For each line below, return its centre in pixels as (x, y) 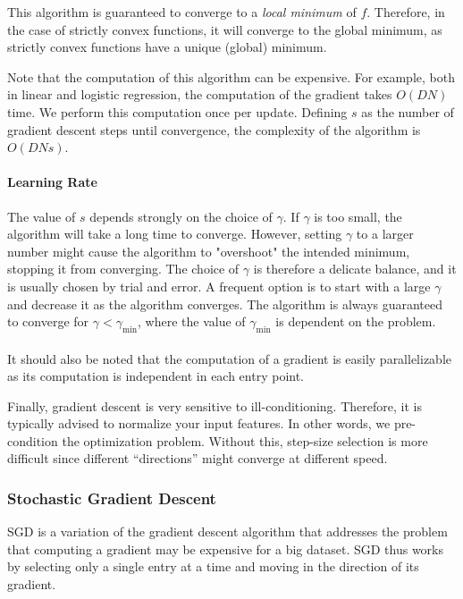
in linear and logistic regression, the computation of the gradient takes (200, 94)
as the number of (408, 111)
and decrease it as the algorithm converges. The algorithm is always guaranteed (225, 304)
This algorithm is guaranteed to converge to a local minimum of (182, 12)
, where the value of (192, 321)
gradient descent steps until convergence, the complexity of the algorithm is (214, 129)
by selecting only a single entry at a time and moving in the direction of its (213, 566)
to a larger (385, 234)
